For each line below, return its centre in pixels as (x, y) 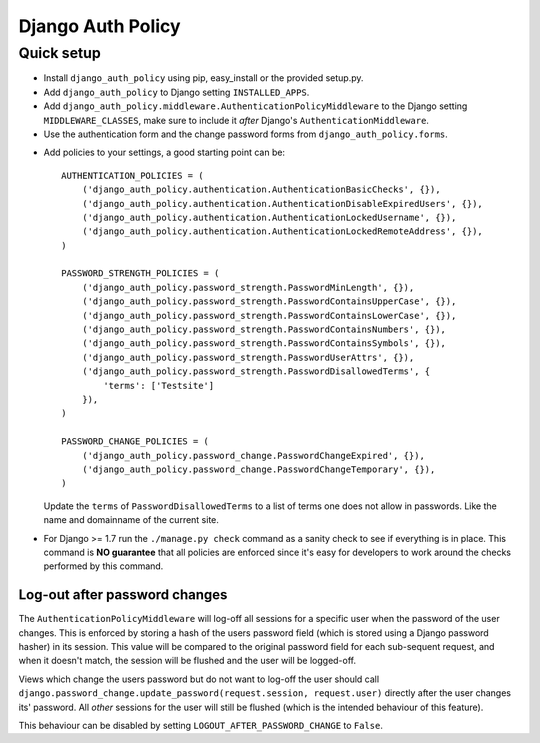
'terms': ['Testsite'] (159, 385)
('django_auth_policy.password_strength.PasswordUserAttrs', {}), (248, 357)
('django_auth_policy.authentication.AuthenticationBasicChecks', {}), (261, 189)
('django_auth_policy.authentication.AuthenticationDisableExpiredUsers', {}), (282, 203)
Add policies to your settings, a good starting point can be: (164, 152)
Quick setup (59, 53)
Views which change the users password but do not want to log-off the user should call (199, 679)
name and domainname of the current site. (131, 520)
